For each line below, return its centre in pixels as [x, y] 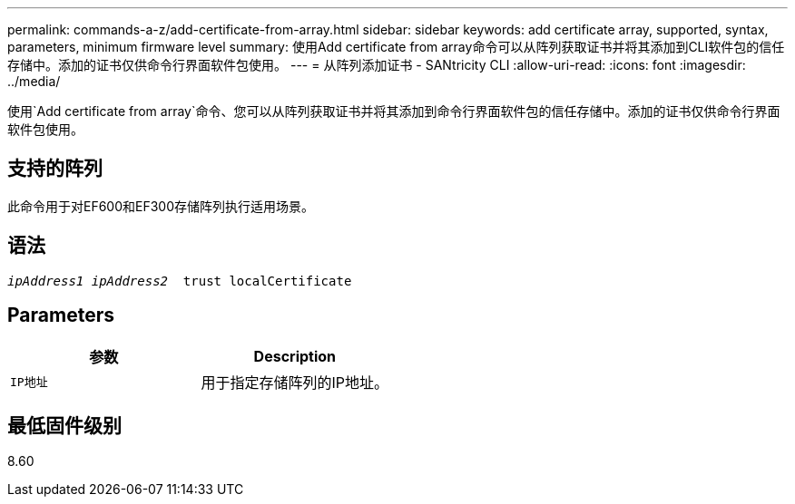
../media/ [34, 81]
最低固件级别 [64, 425]
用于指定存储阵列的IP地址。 [295, 382]
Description [295, 356]
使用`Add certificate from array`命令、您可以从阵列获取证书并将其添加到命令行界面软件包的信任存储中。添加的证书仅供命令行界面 [394, 111]
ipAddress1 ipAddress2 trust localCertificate [180, 281]
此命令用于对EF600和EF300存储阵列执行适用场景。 [161, 206]
